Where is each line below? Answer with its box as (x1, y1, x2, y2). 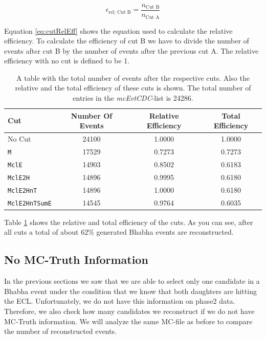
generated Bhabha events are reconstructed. (96, 227, 234, 237)
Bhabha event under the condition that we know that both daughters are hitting (4, 285, 257, 296)
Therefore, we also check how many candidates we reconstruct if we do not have (4, 305, 255, 316)
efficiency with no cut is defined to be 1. (4, 55, 130, 66)
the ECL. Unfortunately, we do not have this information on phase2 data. (4, 296, 235, 306)
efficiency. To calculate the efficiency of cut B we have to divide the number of (4, 35, 249, 46)
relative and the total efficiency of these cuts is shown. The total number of (15, 82, 251, 93)
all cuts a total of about (4, 227, 79, 237)
